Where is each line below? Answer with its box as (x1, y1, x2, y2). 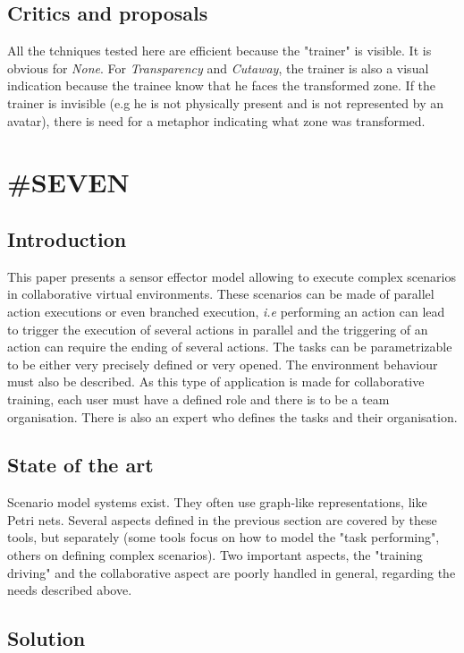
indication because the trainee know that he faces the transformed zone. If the (7, 76, 436, 95)
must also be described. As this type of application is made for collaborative (7, 372, 425, 391)
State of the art (7, 451, 154, 479)
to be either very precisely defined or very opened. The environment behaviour (7, 354, 438, 373)
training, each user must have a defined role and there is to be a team (7, 389, 390, 408)
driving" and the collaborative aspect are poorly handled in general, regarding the (7, 563, 456, 581)
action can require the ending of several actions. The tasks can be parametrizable (7, 337, 452, 356)
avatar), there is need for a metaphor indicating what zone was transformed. (7, 111, 426, 130)
